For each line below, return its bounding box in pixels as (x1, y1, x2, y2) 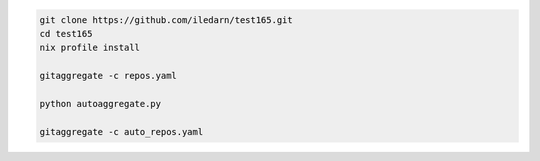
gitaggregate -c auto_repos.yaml (39, 126, 204, 137)
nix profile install (39, 42, 140, 54)
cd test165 (39, 28, 93, 39)
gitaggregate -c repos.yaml (39, 70, 177, 82)
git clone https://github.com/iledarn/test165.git (39, 14, 294, 25)
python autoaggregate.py (39, 98, 162, 109)
